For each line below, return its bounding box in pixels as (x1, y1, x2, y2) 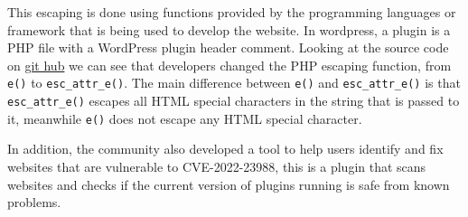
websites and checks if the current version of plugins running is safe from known (7, 175, 450, 193)
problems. (7, 193, 61, 212)
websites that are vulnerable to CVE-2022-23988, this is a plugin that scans (7, 156, 426, 175)
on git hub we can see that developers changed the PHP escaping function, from (7, 55, 452, 74)
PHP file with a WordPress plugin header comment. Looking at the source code (7, 38, 449, 57)
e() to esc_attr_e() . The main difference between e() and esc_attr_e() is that (7, 73, 461, 92)
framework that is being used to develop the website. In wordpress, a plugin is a (7, 20, 451, 39)
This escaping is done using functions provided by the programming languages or (7, 3, 456, 21)
